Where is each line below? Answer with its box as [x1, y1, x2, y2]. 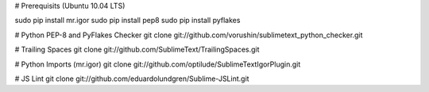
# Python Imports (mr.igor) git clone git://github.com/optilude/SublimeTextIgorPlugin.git [14, 59, 301, 69]
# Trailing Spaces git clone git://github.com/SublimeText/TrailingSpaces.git [14, 44, 260, 55]
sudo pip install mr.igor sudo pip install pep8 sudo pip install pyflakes [14, 16, 241, 25]
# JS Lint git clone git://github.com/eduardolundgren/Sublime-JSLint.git [14, 74, 249, 83]
